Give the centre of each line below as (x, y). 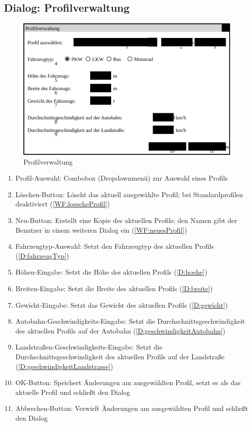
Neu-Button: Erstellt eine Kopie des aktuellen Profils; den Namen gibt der (126, 220)
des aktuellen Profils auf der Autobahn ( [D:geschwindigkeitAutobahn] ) (120, 330)
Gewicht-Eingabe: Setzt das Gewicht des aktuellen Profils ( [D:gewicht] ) (122, 305)
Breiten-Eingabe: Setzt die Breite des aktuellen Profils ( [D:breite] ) (114, 288)
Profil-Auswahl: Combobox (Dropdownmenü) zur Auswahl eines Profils (122, 178)
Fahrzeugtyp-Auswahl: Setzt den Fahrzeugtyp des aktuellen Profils (115, 246)
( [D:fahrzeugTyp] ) (42, 255)
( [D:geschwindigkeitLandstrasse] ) (64, 366)
